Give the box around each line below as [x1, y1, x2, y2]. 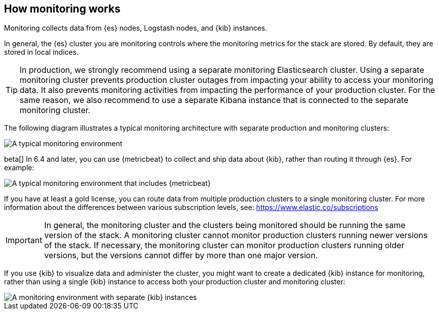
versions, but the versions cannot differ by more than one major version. [44, 250, 318, 261]
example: [4, 163, 34, 172]
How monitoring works [4, 3, 121, 15]
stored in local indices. [4, 48, 79, 57]
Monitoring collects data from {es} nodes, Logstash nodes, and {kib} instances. [4, 24, 267, 33]
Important [6, 235, 42, 246]
